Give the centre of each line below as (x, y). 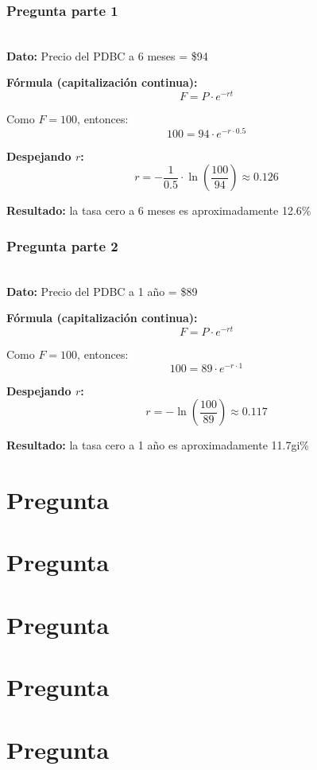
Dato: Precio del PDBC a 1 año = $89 (102, 291)
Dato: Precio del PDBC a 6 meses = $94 (107, 55)
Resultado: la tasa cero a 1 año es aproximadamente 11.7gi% (158, 445)
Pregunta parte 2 (62, 245)
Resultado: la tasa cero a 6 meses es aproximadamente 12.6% (159, 210)
